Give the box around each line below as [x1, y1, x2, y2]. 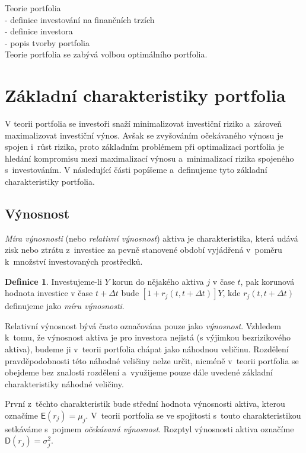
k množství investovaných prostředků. [5, 255, 143, 268]
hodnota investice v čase [5, 287, 93, 299]
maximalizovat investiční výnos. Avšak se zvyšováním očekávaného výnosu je [5, 128, 283, 141]
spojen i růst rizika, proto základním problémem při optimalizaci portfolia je [5, 140, 285, 153]
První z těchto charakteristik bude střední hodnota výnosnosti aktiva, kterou [5, 397, 285, 410]
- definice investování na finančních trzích [5, 13, 155, 25]
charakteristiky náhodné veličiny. [5, 377, 124, 390]
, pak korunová [240, 275, 295, 287]
